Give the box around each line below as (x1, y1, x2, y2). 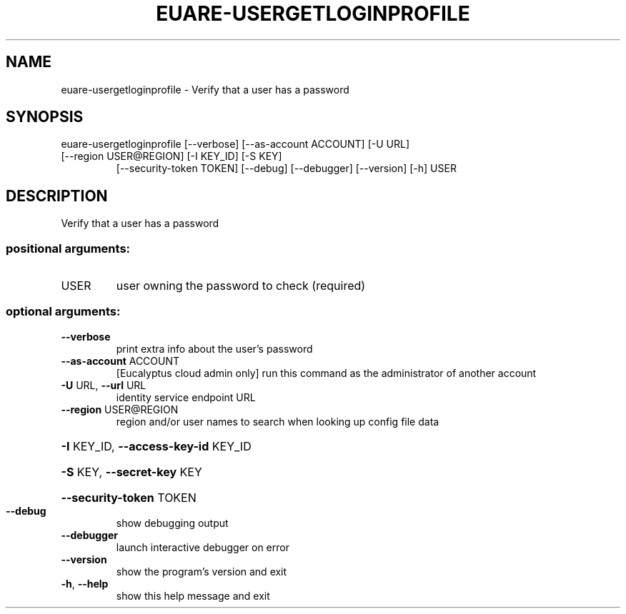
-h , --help (61, 577, 109, 590)
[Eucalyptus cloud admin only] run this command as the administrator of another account (116, 366, 537, 379)
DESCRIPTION (6, 186, 108, 205)
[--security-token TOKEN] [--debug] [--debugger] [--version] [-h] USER (116, 162, 457, 175)
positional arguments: (6, 241, 131, 256)
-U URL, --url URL (61, 378, 146, 391)
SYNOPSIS (6, 108, 84, 126)
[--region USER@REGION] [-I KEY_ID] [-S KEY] (61, 150, 282, 163)
